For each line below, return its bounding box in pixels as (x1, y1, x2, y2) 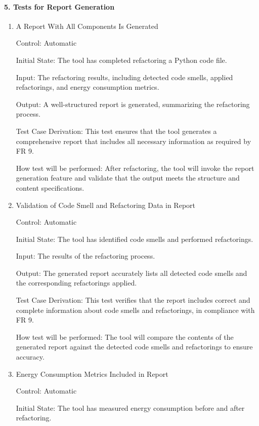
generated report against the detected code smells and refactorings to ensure (16, 341, 253, 352)
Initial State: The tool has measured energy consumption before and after (16, 402, 245, 413)
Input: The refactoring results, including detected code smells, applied (16, 72, 233, 82)
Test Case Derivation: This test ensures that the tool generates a (16, 125, 217, 136)
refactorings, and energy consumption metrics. (16, 82, 159, 92)
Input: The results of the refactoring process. (16, 251, 155, 261)
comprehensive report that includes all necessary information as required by (16, 135, 251, 146)
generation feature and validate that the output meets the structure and (16, 172, 240, 183)
